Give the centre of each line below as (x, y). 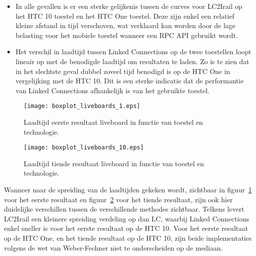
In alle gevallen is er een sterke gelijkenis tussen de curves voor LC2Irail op (129, 6)
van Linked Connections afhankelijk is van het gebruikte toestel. (112, 90)
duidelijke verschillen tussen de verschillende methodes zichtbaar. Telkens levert (124, 209)
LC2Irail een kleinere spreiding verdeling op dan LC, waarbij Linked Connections (127, 218)
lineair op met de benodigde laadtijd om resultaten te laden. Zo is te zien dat (132, 61)
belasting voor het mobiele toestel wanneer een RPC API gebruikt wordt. (127, 35)
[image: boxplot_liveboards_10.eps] (84, 148)
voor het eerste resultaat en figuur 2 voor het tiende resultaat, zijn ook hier (118, 199)
